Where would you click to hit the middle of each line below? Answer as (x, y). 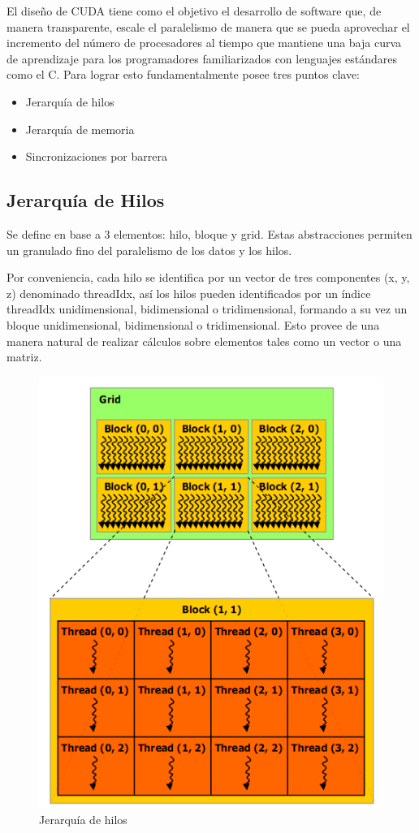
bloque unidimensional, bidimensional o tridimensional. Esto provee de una (193, 324)
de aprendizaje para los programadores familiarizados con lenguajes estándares (202, 58)
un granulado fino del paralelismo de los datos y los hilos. (149, 250)
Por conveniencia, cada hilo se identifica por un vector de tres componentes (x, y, (208, 277)
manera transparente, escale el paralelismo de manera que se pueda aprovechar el (208, 26)
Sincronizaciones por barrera (96, 156)
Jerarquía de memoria (80, 129)
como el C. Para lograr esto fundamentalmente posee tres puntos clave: (183, 74)
